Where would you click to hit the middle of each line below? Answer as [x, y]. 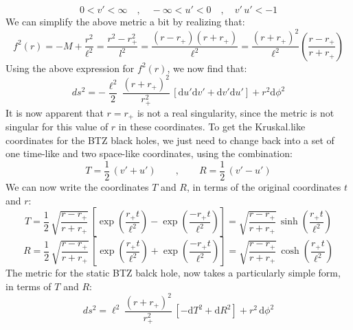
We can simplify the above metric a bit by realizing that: [125, 21]
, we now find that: [207, 68]
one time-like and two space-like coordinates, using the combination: [149, 153]
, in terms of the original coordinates [264, 187]
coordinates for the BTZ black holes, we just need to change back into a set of [170, 140]
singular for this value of [57, 127]
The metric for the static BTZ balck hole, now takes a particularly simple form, [173, 273]
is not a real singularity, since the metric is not [236, 112]
